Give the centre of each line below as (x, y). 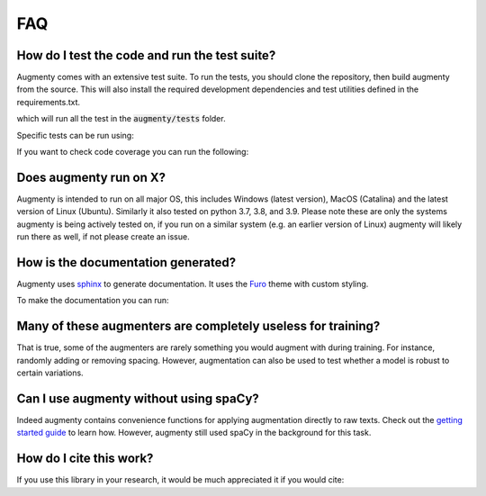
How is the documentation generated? (126, 262)
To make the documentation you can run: (93, 301)
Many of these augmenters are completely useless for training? (198, 326)
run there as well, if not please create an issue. (103, 237)
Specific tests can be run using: (75, 135)
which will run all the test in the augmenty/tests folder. (121, 119)
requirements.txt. (49, 102)
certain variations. (50, 373)
